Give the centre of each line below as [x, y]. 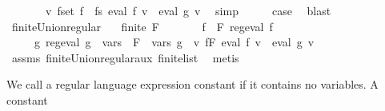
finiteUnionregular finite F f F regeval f [142, 26]
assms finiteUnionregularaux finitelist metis [125, 57]
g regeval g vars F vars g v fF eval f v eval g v [174, 42]
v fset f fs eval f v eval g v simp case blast [188, 10]
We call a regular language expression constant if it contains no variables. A [192, 84]
